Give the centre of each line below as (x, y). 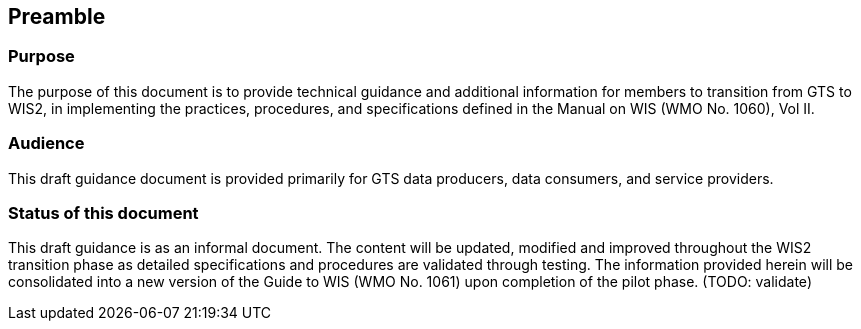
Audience (46, 143)
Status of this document (103, 212)
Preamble (57, 16)
